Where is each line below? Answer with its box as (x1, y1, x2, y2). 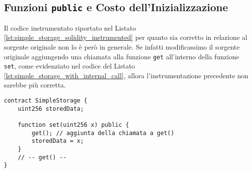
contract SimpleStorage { (4, 97, 87, 104)
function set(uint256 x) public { (17, 121, 129, 129)
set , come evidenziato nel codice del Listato (4, 61, 135, 71)
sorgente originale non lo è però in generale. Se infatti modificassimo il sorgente (4, 41, 240, 52)
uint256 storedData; (17, 105, 84, 112)
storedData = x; (32, 138, 84, 145)
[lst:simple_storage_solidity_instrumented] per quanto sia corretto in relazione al (4, 32, 248, 42)
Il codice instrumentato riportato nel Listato (4, 22, 136, 33)
